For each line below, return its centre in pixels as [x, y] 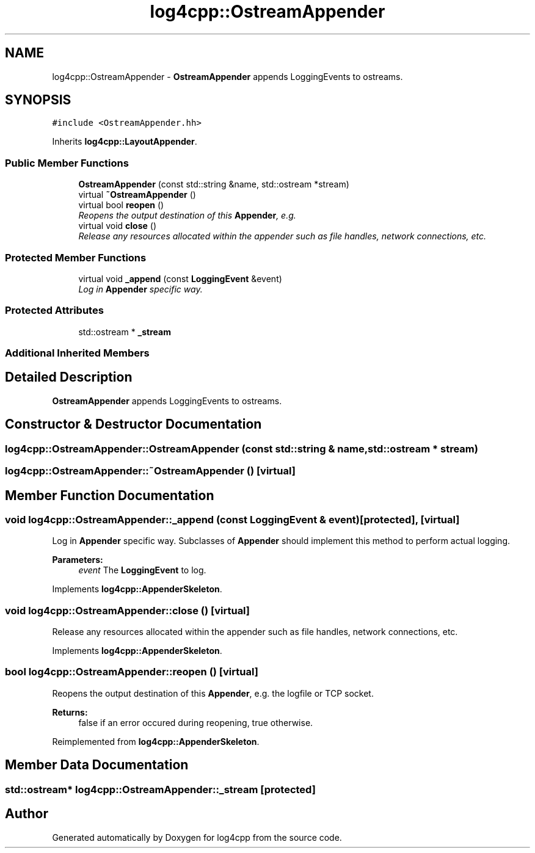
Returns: [70, 712]
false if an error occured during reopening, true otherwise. [196, 722]
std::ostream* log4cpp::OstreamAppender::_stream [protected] [160, 789]
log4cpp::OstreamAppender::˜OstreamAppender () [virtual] [150, 471]
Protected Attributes [54, 310]
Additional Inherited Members [77, 353]
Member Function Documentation [110, 495]
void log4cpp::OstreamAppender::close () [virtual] [128, 610]
